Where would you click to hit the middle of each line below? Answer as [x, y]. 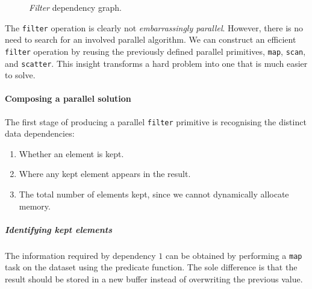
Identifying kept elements [58, 229]
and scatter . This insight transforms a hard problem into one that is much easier [156, 63]
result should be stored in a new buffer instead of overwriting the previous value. [154, 278]
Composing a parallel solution [68, 98]
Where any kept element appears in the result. [105, 174]
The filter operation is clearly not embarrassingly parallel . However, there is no [154, 27]
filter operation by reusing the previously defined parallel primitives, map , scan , [155, 51]
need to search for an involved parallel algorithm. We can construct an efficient [151, 39]
